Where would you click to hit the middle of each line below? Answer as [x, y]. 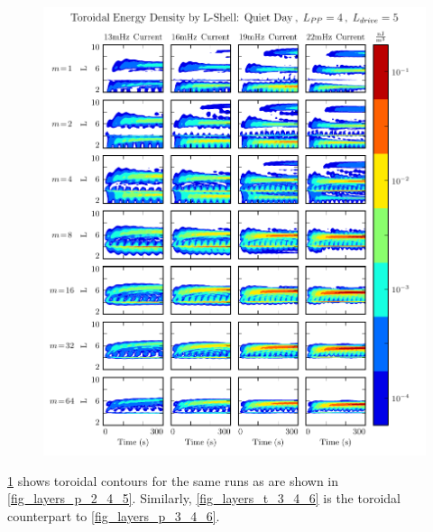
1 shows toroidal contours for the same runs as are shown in [173, 480]
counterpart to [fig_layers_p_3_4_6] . [114, 515]
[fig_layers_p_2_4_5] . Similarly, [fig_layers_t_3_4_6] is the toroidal [204, 498]
